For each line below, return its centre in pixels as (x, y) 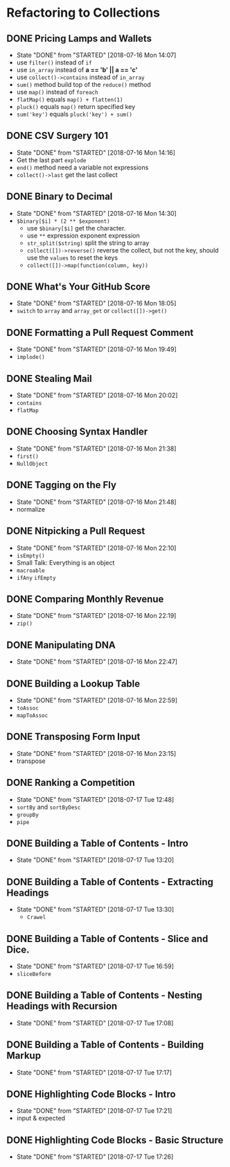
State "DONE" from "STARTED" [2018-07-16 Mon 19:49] (97, 349)
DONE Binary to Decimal (60, 197)
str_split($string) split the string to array (88, 243)
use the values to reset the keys (72, 258)
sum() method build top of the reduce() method (84, 84)
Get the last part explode (51, 160)
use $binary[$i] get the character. (76, 228)
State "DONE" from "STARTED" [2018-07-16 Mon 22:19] (96, 616)
